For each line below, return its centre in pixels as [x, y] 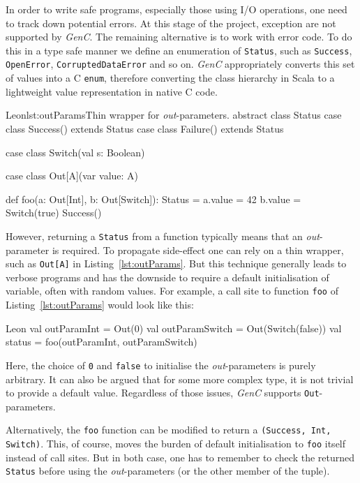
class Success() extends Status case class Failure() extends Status [145, 128]
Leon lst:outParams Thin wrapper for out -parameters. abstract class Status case [174, 115]
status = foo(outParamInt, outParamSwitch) [102, 342]
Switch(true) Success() [54, 213]
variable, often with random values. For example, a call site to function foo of [172, 291]
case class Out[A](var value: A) [72, 176]
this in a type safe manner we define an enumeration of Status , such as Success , [179, 50]
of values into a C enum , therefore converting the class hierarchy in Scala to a [170, 78]
